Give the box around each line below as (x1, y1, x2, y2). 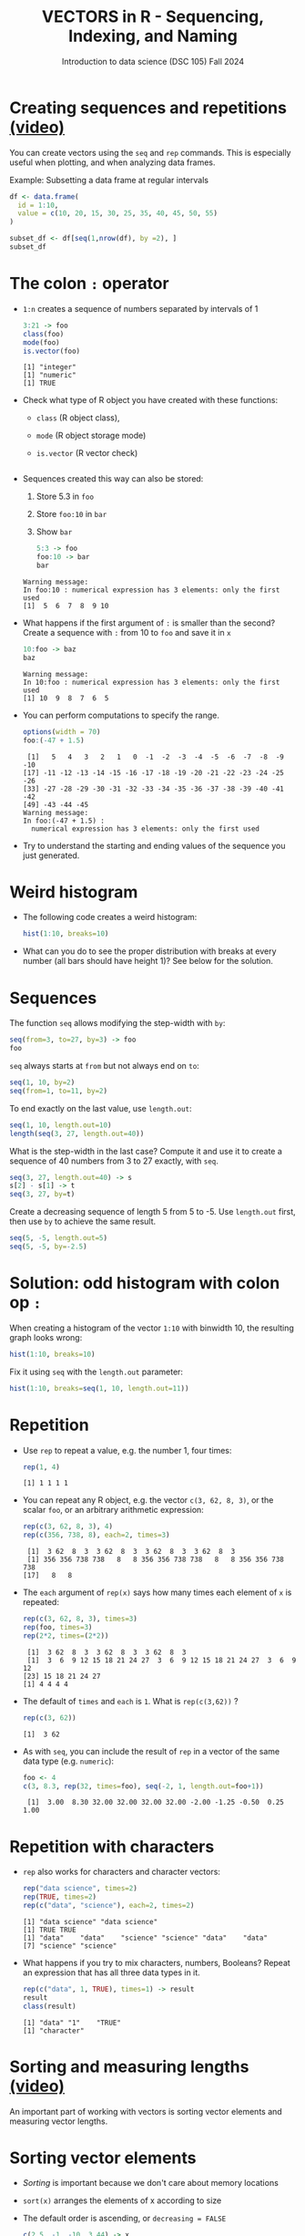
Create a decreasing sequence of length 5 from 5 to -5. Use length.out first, (9, 1206, 296, 1217)
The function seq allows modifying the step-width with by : (9, 1018, 226, 1029)
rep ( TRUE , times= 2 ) (22, 1892, 97, 1902)
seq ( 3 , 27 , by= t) (9, 1190, 76, 1199)
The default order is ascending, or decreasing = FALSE (22, 2213, 227, 2224)
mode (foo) (22, 337, 61, 347)
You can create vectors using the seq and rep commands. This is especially (9, 147, 291, 158)
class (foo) (22, 329, 65, 338)
